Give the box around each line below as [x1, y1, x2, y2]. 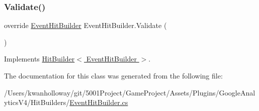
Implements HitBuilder [4, 53, 75, 64]
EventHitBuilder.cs [69, 97, 128, 107]
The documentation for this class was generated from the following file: [4, 70, 223, 80]
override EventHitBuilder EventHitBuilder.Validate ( [4, 20, 167, 30]
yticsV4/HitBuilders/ [4, 97, 70, 107]
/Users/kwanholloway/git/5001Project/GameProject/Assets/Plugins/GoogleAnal [4, 87, 255, 97]
